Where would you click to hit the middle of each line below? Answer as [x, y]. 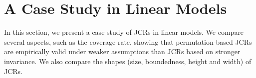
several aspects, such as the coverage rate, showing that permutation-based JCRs [128, 41]
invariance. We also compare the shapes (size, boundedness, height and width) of [128, 61]
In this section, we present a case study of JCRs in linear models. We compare [124, 32]
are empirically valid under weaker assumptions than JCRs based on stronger [122, 51]
